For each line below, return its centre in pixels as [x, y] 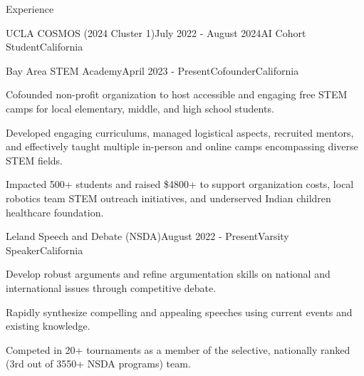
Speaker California [45, 250]
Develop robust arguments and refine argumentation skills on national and [168, 274]
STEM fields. [35, 160]
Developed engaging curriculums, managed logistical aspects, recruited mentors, [180, 132]
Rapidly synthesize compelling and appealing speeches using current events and [179, 312]
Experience [30, 9]
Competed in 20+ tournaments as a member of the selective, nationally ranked [178, 349]
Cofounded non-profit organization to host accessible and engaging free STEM [177, 94]
